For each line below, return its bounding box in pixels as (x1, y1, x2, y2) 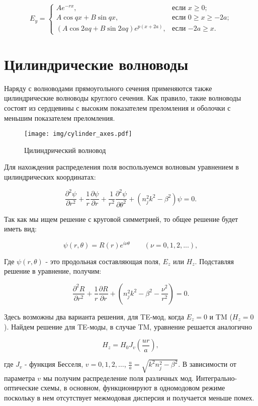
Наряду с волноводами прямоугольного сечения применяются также (4, 83, 212, 93)
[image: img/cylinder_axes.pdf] (24, 130, 132, 138)
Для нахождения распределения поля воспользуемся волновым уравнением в (4, 161, 239, 172)
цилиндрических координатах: (4, 172, 96, 182)
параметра (4, 372, 35, 383)
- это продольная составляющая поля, (45, 256, 160, 266)
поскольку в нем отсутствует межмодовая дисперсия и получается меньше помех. (4, 392, 254, 402)
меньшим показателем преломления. (4, 112, 115, 123)
